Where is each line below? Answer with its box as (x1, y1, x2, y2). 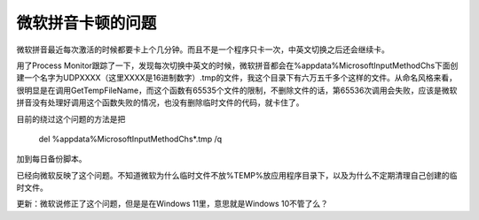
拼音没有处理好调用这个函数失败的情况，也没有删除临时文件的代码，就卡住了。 (16, 97, 304, 108)
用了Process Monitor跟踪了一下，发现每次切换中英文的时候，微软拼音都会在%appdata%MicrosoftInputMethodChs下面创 (16, 60, 459, 71)
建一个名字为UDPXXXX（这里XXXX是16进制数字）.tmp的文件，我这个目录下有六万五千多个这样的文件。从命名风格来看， (16, 72, 457, 83)
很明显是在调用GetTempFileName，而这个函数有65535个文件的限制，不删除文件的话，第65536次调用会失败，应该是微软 (16, 85, 458, 95)
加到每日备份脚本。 (16, 154, 87, 164)
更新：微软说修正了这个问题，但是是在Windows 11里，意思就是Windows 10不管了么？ (16, 199, 328, 209)
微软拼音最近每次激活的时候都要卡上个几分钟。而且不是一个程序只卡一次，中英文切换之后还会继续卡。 (16, 44, 389, 55)
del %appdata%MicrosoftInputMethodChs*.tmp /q (38, 133, 223, 144)
